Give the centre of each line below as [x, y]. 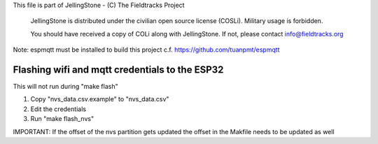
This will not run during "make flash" [65, 87]
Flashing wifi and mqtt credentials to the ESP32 [118, 70]
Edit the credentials [58, 109]
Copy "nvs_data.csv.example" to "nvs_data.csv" [100, 99]
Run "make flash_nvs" [62, 119]
